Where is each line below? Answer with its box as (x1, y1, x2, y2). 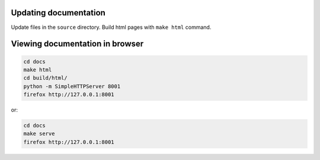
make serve (23, 130, 55, 137)
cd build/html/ (23, 74, 68, 81)
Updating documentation (11, 8, 106, 18)
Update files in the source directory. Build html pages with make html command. (11, 24, 212, 31)
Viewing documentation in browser (11, 39, 144, 49)
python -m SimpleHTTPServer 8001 (23, 83, 121, 90)
